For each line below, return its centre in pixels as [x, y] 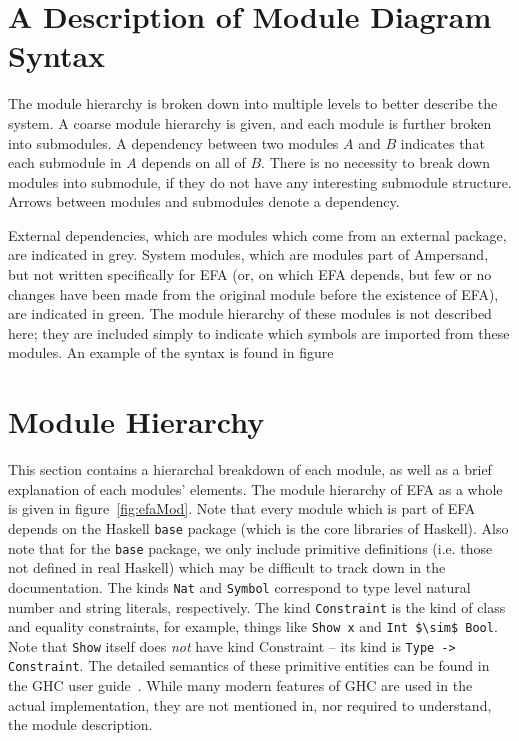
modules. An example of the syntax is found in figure [171, 352]
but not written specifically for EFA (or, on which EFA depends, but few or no [250, 274]
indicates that [442, 142]
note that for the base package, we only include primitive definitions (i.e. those [250, 547]
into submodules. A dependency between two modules [173, 142]
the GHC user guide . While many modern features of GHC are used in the [240, 685]
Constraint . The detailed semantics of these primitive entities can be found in [249, 665]
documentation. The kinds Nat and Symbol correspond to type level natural [239, 586]
